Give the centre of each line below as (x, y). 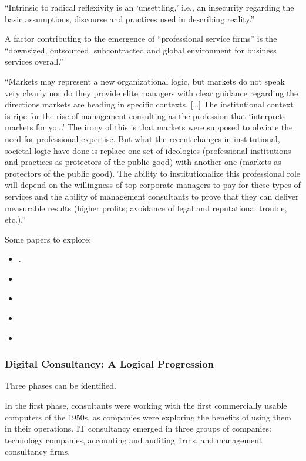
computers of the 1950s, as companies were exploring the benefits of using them (148, 417)
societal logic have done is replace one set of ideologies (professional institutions (148, 150)
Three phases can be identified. (60, 386)
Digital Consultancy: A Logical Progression (110, 364)
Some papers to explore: (48, 239)
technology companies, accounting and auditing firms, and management (134, 440)
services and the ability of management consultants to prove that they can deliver (152, 196)
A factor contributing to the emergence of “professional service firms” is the (141, 38)
